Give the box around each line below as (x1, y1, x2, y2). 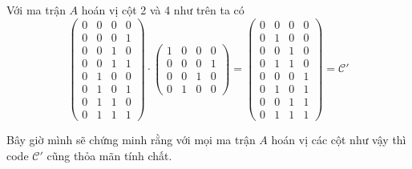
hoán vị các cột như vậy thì (271, 131, 406, 147)
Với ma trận (6, 2, 66, 18)
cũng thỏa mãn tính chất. (46, 147, 172, 163)
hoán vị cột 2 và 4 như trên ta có (81, 2, 244, 18)
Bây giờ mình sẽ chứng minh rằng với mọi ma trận (6, 131, 256, 147)
